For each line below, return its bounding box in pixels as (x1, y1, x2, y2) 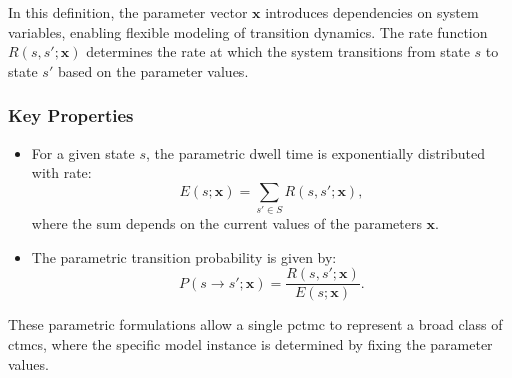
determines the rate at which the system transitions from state (86, 41, 470, 62)
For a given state (31, 142, 135, 163)
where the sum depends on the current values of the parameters (31, 213, 422, 234)
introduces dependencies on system (265, 2, 479, 22)
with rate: (31, 162, 92, 183)
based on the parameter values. (57, 60, 249, 81)
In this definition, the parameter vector (8, 2, 248, 22)
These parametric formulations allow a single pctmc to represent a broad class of (8, 314, 503, 335)
